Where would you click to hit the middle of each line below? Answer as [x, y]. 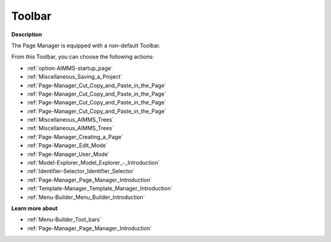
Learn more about [35, 208]
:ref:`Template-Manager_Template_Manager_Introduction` [100, 189]
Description [27, 34]
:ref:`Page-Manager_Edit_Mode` [67, 146]
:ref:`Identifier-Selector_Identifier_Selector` [81, 171]
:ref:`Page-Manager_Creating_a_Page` [75, 137]
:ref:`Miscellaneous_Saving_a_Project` [74, 77]
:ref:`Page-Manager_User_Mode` [68, 154]
